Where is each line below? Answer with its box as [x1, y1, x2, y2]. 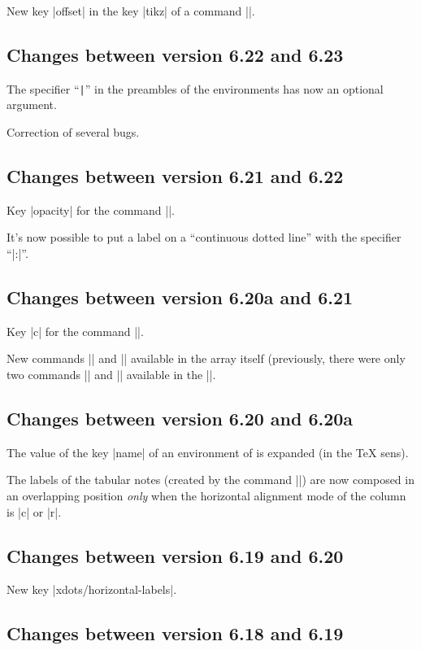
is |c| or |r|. [7, 503, 62, 520]
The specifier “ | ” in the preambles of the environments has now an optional [7, 80, 384, 97]
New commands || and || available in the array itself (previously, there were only [7, 350, 406, 367]
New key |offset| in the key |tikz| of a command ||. [7, 2, 255, 19]
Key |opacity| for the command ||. [7, 201, 175, 218]
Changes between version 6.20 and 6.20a [7, 406, 354, 430]
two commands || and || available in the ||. [7, 366, 216, 383]
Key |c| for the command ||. [7, 322, 144, 339]
